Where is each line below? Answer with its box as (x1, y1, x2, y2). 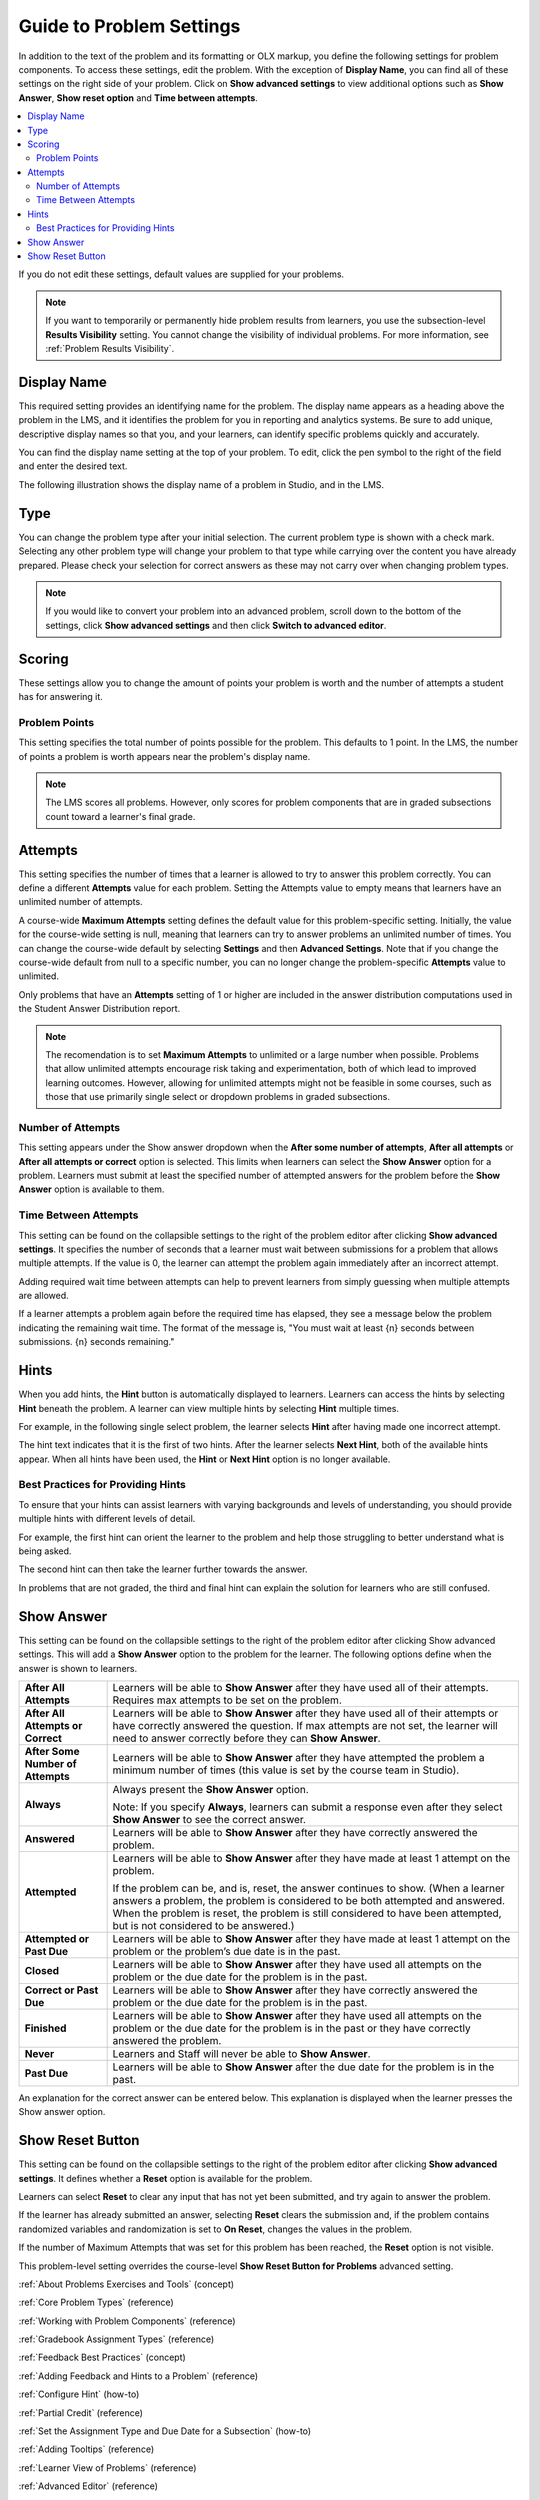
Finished (24, 2021, 67, 2035)
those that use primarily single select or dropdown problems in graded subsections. (45, 1091, 390, 1103)
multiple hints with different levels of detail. (18, 1513, 196, 1525)
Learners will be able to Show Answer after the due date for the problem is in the (112, 2060, 495, 2074)
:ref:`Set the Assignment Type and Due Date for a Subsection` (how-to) (18, 2425, 312, 2437)
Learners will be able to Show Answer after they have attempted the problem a (112, 1750, 485, 1764)
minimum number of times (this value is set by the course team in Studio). (112, 1763, 460, 1777)
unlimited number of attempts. (18, 896, 144, 908)
